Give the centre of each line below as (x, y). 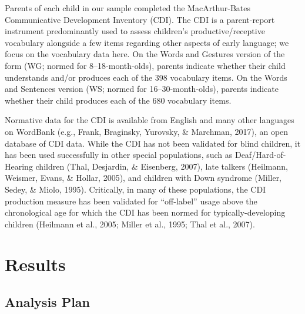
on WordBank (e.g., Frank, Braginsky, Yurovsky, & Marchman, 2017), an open (147, 131)
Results (35, 264)
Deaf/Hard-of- (260, 155)
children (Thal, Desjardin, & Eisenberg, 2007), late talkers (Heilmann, (162, 166)
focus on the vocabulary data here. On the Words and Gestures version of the (145, 54)
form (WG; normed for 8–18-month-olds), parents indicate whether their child (145, 65)
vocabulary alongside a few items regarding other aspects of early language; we (147, 42)
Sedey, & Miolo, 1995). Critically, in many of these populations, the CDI (135, 189)
